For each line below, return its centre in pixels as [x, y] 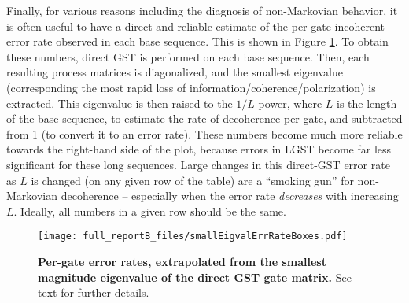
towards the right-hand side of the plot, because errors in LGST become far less [199, 149]
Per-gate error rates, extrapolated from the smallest [182, 261]
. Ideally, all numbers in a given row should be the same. [150, 211]
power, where [290, 103]
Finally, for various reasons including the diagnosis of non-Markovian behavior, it [202, 10]
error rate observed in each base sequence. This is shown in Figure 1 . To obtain [197, 41]
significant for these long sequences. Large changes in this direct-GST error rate [198, 164]
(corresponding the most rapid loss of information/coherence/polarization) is [191, 87]
